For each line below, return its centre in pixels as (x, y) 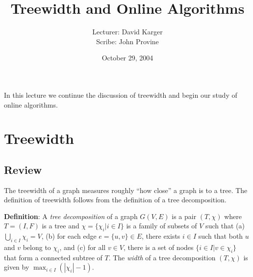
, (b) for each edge (69, 236)
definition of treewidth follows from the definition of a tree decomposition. (115, 200)
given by (17, 267)
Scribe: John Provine (127, 41)
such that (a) (225, 226)
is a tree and (61, 226)
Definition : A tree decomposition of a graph (71, 216)
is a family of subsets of (162, 226)
